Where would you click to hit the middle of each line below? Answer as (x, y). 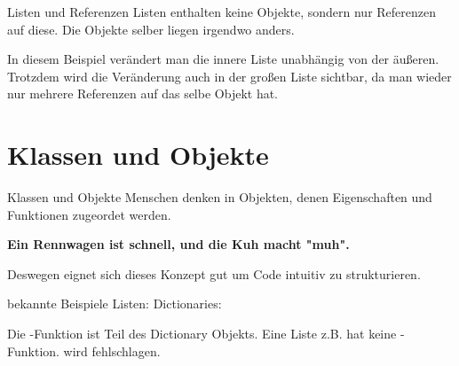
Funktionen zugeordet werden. (89, 214)
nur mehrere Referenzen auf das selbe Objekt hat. (143, 93)
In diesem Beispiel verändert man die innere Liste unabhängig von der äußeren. (223, 59)
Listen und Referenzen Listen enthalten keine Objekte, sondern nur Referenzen (222, 12)
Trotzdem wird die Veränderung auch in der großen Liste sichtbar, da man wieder (229, 76)
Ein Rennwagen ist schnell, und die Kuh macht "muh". (178, 244)
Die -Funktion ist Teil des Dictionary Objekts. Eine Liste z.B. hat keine (202, 334)
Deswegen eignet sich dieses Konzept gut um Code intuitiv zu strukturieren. (214, 273)
